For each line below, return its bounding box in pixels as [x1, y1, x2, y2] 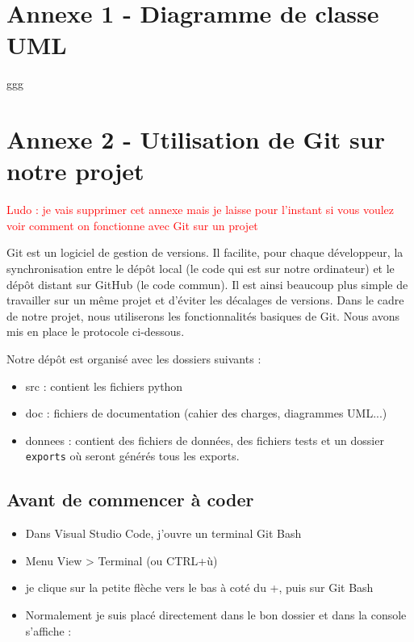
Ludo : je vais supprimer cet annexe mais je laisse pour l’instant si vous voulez [6, 201, 395, 218]
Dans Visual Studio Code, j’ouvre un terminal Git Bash [25, 525, 302, 542]
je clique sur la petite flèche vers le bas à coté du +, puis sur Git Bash [25, 579, 374, 596]
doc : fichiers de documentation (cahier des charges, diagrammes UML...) [25, 405, 387, 422]
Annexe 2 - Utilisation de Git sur [6, 123, 385, 156]
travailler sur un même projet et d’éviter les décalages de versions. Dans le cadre [6, 292, 404, 308]
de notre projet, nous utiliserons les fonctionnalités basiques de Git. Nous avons [6, 307, 400, 324]
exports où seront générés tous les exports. [25, 447, 240, 464]
